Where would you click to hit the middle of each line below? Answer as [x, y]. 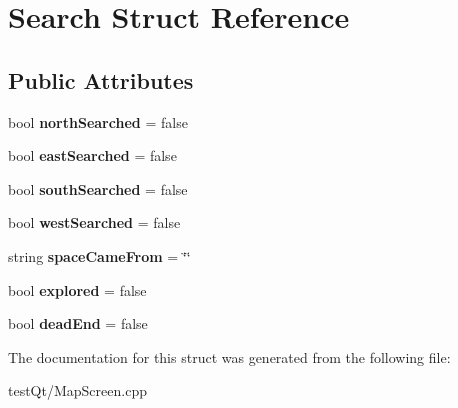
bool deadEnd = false [78, 323]
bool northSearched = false [98, 121]
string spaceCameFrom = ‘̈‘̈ [99, 255]
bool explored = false [77, 289]
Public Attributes [101, 79]
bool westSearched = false [94, 222]
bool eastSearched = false [92, 155]
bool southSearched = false [98, 188]
